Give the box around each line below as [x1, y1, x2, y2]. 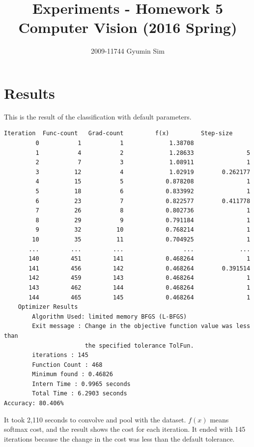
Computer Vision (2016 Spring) [18, 17, 237, 37]
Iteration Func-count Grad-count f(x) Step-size [4, 130, 233, 137]
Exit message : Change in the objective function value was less [32, 323, 251, 330]
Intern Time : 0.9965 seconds [32, 380, 131, 387]
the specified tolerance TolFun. [85, 342, 194, 349]
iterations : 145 [32, 352, 88, 359]
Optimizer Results [18, 303, 78, 311]
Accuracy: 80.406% [4, 400, 64, 407]
